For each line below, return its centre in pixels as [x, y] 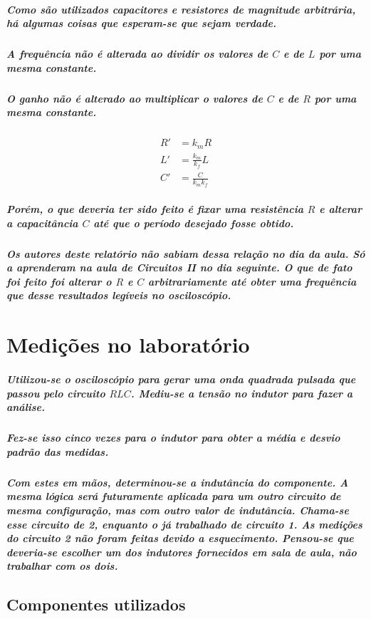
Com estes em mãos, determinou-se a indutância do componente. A [178, 482]
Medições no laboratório [128, 344]
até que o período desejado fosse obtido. [194, 223]
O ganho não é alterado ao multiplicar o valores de [135, 98]
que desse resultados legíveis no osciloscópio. [119, 295]
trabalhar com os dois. [62, 566]
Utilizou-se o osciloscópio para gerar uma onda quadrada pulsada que [181, 379]
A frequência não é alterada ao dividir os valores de [137, 54]
